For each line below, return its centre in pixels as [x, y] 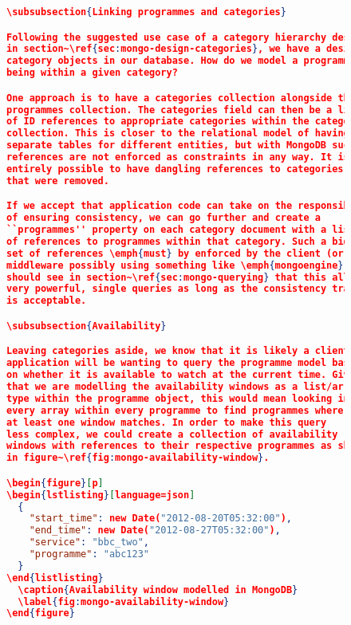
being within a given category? [92, 73]
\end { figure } [41, 613]
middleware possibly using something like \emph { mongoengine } [175, 265]
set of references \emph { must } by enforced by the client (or [175, 253]
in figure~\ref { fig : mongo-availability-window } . [138, 458]
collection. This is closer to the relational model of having [178, 134]
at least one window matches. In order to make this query [167, 422]
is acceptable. [47, 301]
